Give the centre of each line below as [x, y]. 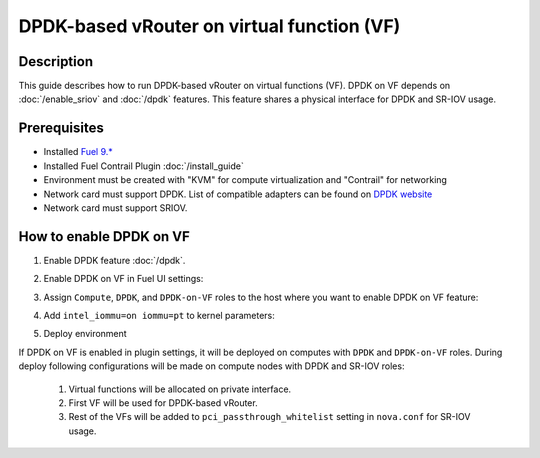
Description [56, 61]
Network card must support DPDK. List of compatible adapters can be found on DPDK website [238, 194]
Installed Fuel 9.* [78, 152]
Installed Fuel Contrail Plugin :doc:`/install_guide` [143, 166]
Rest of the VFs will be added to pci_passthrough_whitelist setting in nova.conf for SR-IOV [269, 417]
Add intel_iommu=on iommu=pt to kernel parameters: [159, 315]
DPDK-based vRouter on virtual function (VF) [209, 26]
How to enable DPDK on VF [104, 236]
